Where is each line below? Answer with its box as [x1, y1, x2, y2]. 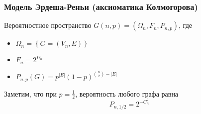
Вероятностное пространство [4, 20, 92, 30]
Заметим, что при [4, 88, 57, 99]
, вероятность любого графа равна [75, 88, 179, 99]
